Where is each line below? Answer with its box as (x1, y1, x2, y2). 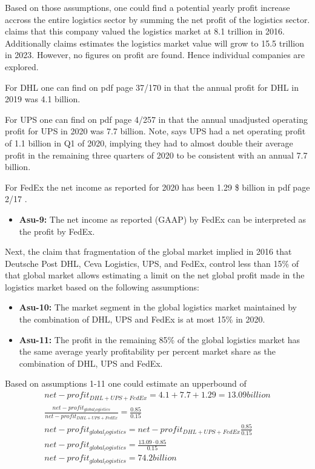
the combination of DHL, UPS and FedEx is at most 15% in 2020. (19, 313, 265, 326)
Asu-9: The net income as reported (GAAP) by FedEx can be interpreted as (19, 212, 307, 225)
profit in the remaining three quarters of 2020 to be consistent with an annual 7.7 (5, 148, 308, 161)
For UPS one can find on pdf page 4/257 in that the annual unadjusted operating (5, 113, 308, 125)
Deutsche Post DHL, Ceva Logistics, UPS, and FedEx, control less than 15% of (5, 257, 299, 269)
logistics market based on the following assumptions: (5, 280, 199, 293)
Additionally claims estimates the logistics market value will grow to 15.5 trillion (5, 36, 304, 49)
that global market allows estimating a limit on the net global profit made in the (5, 269, 305, 281)
